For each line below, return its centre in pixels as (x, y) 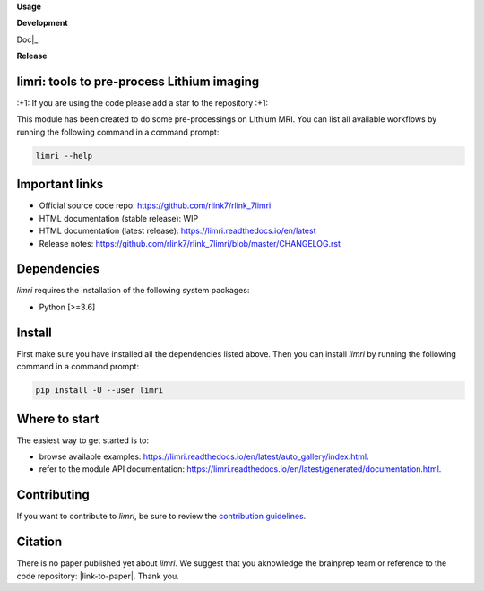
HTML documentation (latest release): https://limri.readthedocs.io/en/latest (177, 231)
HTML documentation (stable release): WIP (119, 218)
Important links (60, 184)
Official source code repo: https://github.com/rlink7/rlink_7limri (155, 205)
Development (42, 23)
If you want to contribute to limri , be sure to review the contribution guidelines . (161, 517)
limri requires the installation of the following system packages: (133, 291)
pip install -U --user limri (99, 391)
